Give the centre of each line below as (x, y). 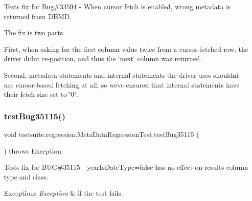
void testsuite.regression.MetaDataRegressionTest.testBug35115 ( (102, 134)
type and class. (26, 176)
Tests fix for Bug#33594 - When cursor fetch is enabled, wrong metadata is (117, 6)
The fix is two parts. (34, 33)
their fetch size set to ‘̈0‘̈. (41, 94)
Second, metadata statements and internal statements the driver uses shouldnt (122, 75)
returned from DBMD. (38, 16)
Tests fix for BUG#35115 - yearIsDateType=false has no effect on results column (126, 167)
